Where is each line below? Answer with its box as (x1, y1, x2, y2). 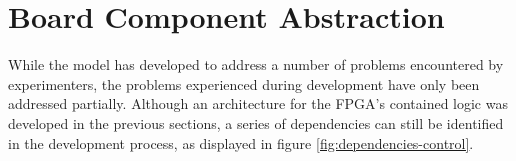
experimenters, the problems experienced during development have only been (8, 73, 480, 94)
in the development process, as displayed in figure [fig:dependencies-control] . (8, 132, 474, 153)
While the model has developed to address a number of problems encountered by (8, 54, 504, 75)
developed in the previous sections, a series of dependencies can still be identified (8, 112, 504, 133)
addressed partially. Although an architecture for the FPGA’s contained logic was (8, 93, 508, 114)
